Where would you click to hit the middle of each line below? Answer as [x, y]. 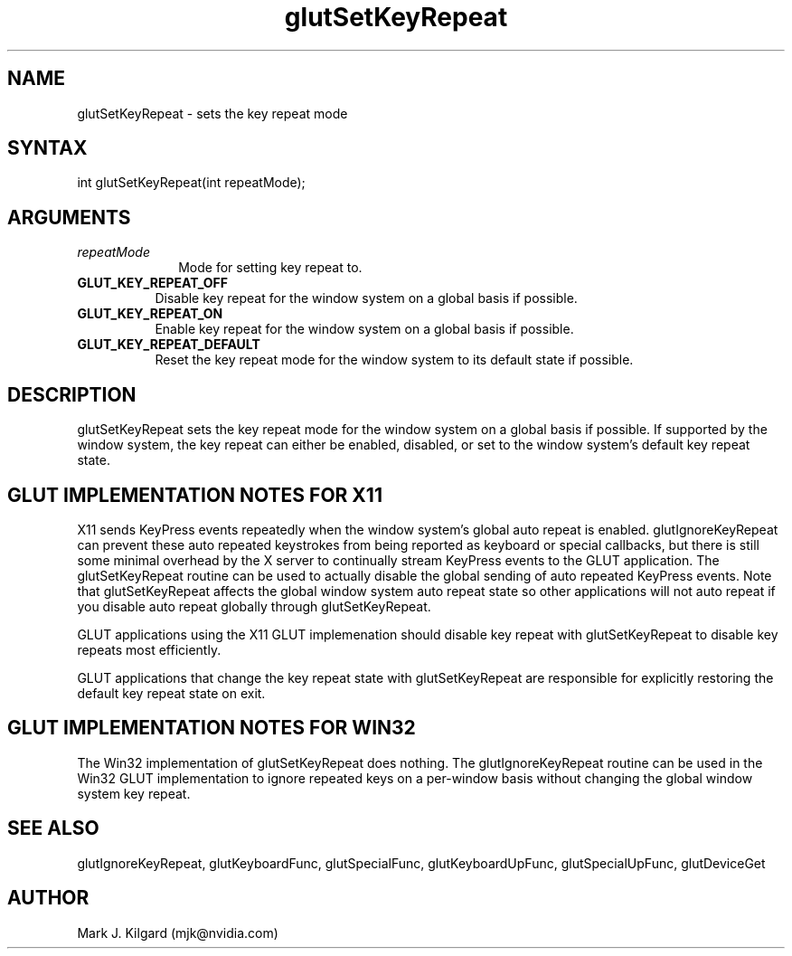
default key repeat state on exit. [171, 693]
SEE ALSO [53, 828]
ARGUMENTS [69, 217]
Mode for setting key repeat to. [270, 268]
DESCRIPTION [72, 394]
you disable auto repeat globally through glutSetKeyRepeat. [254, 606]
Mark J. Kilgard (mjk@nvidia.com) [178, 932]
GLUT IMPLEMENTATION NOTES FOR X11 [195, 495]
